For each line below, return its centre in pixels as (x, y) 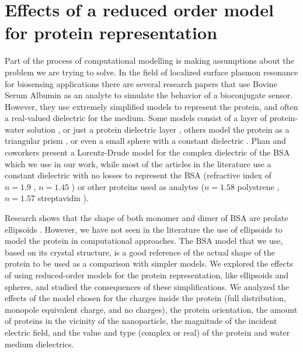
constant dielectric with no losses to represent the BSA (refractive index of (138, 175)
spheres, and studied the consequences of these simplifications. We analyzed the (147, 286)
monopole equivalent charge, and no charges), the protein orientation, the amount (151, 309)
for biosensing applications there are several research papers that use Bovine (141, 83)
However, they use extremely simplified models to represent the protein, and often (151, 106)
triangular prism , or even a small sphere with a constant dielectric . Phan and (145, 141)
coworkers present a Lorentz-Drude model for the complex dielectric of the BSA (147, 152)
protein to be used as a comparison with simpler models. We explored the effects (149, 263)
